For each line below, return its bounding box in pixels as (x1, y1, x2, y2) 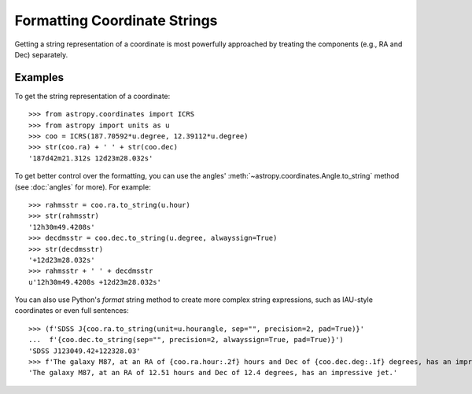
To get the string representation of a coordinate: (14, 91, 171, 101)
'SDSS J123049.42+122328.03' (28, 346, 141, 355)
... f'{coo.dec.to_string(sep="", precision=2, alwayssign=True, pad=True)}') (28, 335, 344, 344)
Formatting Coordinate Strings (14, 12, 218, 29)
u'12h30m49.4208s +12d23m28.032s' (28, 278, 161, 286)
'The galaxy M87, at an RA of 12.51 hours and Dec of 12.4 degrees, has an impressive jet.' (28, 368, 398, 377)
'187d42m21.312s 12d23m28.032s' (28, 153, 153, 163)
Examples (14, 71, 65, 84)
